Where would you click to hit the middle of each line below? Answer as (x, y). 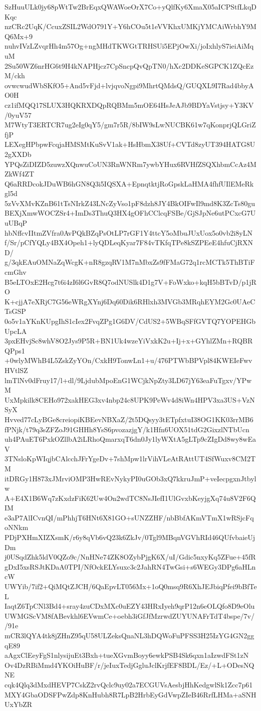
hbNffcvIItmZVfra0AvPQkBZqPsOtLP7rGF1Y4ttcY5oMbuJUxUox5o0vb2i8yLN (128, 232)
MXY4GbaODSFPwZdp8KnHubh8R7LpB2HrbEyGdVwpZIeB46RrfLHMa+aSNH (130, 694)
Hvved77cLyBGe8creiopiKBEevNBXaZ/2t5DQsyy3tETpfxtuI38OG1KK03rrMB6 (129, 419)
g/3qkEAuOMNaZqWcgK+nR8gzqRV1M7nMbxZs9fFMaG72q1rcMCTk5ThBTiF (130, 262)
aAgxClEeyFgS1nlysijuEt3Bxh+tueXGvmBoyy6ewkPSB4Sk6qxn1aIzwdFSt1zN (127, 655)
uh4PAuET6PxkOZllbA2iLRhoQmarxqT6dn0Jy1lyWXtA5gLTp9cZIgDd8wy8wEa (130, 439)
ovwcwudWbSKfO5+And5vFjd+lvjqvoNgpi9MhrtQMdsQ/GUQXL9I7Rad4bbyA (129, 85)
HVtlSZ (16, 370)
